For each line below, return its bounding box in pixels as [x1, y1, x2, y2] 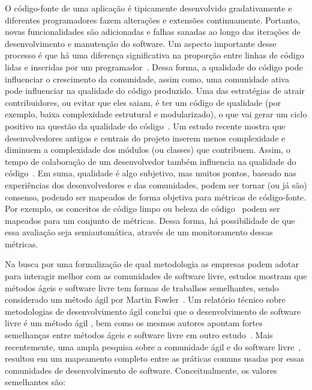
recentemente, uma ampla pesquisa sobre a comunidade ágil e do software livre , [5, 340, 301, 353]
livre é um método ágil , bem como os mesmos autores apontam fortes [5, 317, 263, 329]
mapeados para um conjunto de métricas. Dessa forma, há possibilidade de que [5, 214, 295, 226]
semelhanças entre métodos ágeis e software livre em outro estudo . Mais [5, 329, 273, 341]
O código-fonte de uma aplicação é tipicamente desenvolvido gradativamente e [5, 2, 292, 14]
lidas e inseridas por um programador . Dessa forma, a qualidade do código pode [5, 60, 303, 73]
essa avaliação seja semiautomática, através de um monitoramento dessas [5, 226, 273, 238]
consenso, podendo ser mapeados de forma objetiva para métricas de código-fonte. [5, 190, 307, 203]
